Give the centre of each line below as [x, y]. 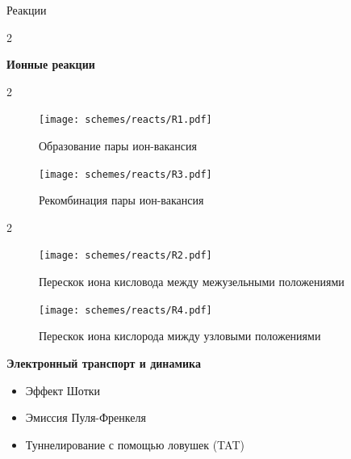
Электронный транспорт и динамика [104, 362]
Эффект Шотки [63, 390]
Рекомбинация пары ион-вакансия [121, 200]
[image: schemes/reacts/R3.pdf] [125, 174]
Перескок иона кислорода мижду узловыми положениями [180, 336]
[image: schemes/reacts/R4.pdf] [125, 310]
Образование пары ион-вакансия [118, 146]
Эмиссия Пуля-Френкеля [86, 417]
